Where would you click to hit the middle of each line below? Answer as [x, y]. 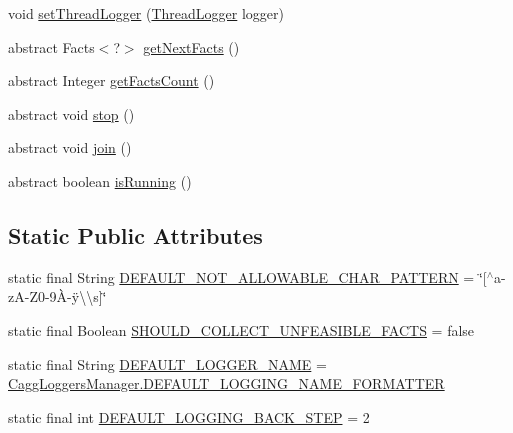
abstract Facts [51, 46]
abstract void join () [70, 147]
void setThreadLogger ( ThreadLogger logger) [146, 13]
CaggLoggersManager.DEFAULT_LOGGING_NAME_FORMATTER [226, 383]
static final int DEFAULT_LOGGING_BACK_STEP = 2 [189, 416]
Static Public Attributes [135, 234]
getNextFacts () [191, 46]
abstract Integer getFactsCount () [111, 80]
